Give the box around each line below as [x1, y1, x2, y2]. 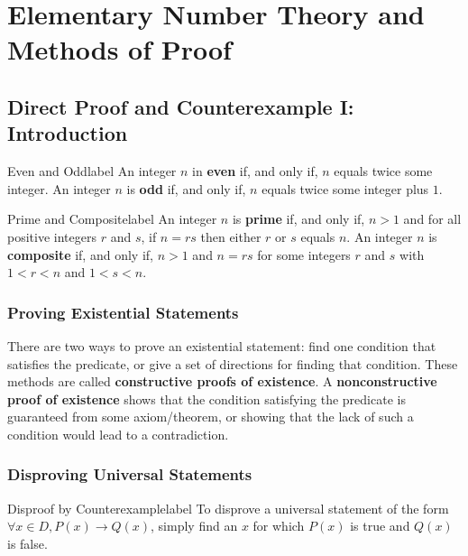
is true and [350, 516, 410, 535]
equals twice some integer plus [262, 179, 429, 198]
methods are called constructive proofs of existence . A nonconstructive [7, 372, 437, 391]
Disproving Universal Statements [7, 463, 252, 486]
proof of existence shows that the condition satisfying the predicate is [7, 389, 406, 408]
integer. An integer [7, 179, 111, 198]
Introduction [7, 119, 128, 147]
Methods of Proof [7, 31, 232, 68]
